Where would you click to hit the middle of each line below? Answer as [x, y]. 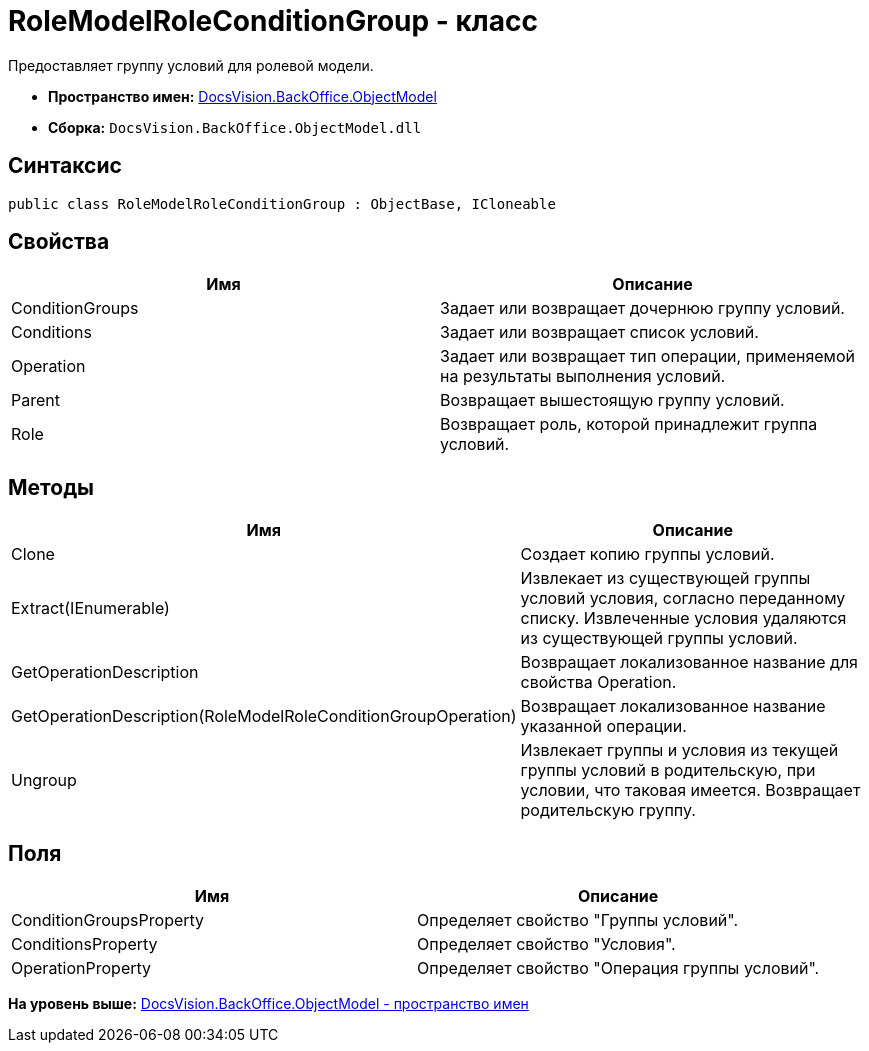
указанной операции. [603, 726]
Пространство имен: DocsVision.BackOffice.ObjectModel [242, 96]
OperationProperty [81, 968]
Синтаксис [65, 166]
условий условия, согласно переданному [683, 598]
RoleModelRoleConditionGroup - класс [273, 21]
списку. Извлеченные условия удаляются [683, 618]
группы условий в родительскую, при [668, 770]
